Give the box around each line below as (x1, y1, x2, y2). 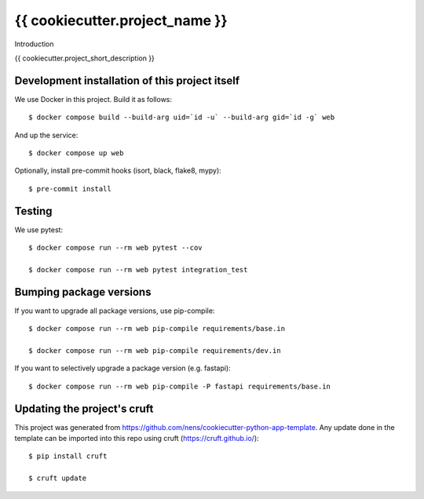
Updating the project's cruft (14, 402, 154, 415)
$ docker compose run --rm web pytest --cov (28, 243, 203, 253)
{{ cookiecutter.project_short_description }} (14, 53, 155, 63)
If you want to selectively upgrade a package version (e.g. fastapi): (14, 363, 231, 373)
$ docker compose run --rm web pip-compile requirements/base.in (28, 324, 286, 333)
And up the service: (14, 130, 79, 140)
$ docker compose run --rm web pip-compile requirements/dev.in (28, 346, 282, 355)
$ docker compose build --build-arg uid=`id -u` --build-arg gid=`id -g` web (28, 113, 335, 122)
